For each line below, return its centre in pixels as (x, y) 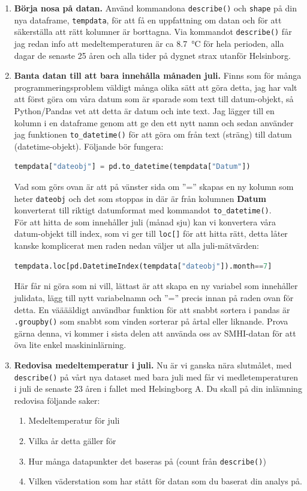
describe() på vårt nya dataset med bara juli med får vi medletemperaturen (156, 377)
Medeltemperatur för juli (74, 420)
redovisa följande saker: (57, 400)
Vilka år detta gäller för (72, 440)
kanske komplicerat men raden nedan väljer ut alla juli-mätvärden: (136, 245)
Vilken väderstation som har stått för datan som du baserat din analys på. (165, 481)
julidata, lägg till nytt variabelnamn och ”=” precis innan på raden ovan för (154, 297)
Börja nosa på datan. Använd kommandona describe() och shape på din (156, 8)
